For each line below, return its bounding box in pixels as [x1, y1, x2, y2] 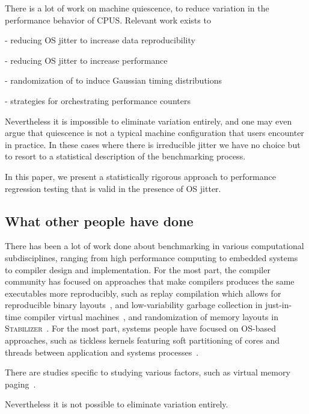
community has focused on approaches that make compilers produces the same [5, 275, 295, 288]
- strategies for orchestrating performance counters [5, 94, 191, 107]
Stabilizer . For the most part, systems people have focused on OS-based [5, 322, 276, 335]
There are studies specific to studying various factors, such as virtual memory [5, 366, 290, 378]
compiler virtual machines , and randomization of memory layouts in [23, 310, 278, 323]
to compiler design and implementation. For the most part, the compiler [5, 263, 271, 276]
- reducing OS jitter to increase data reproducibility [5, 34, 195, 46]
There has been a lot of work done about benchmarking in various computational [5, 239, 304, 252]
